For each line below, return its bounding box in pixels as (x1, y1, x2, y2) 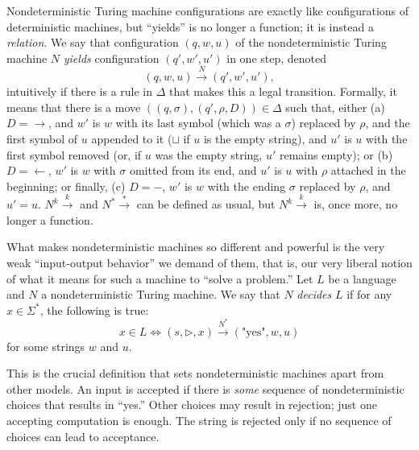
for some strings (6, 337, 85, 354)
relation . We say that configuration (6, 34, 179, 51)
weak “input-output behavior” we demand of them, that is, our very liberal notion (6, 254, 413, 270)
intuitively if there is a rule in (6, 83, 153, 100)
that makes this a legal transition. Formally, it (169, 83, 397, 100)
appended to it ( (91, 130, 172, 147)
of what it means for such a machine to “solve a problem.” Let (6, 270, 313, 287)
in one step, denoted (226, 49, 327, 66)
